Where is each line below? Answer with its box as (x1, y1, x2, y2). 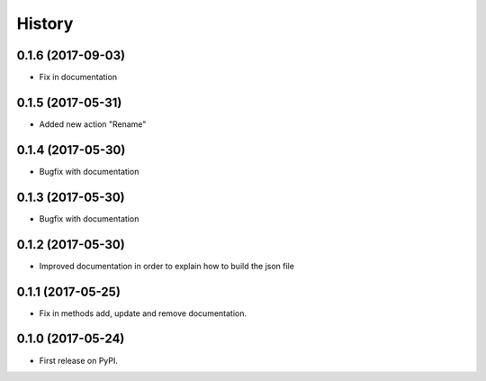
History (16, 14, 74, 33)
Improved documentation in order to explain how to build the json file (39, 260, 294, 271)
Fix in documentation (39, 72, 117, 83)
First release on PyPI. (39, 355, 119, 366)
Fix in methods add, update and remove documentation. (39, 307, 247, 319)
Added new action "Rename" (39, 118, 147, 130)
